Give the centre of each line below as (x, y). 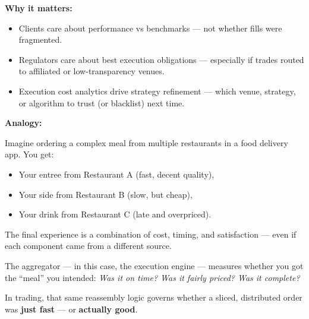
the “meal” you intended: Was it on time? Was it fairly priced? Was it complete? (152, 277)
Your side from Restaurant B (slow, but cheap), (105, 194)
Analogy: (23, 123)
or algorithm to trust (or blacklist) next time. (102, 102)
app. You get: (29, 154)
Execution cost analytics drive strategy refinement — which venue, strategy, (157, 91)
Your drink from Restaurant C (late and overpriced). (115, 214)
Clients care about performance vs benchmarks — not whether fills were (150, 28)
